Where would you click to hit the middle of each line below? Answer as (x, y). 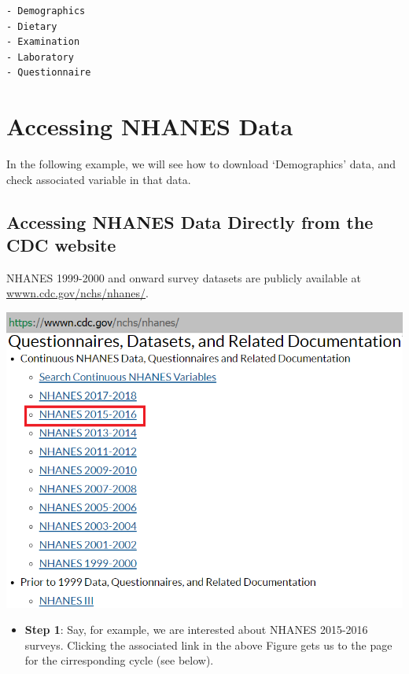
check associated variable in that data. (99, 179)
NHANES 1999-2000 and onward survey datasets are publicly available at (184, 277)
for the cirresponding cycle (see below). (119, 660)
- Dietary (32, 26)
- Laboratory (40, 57)
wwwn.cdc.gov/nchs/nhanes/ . (78, 293)
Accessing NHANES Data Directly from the (190, 221)
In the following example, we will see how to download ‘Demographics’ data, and (201, 164)
